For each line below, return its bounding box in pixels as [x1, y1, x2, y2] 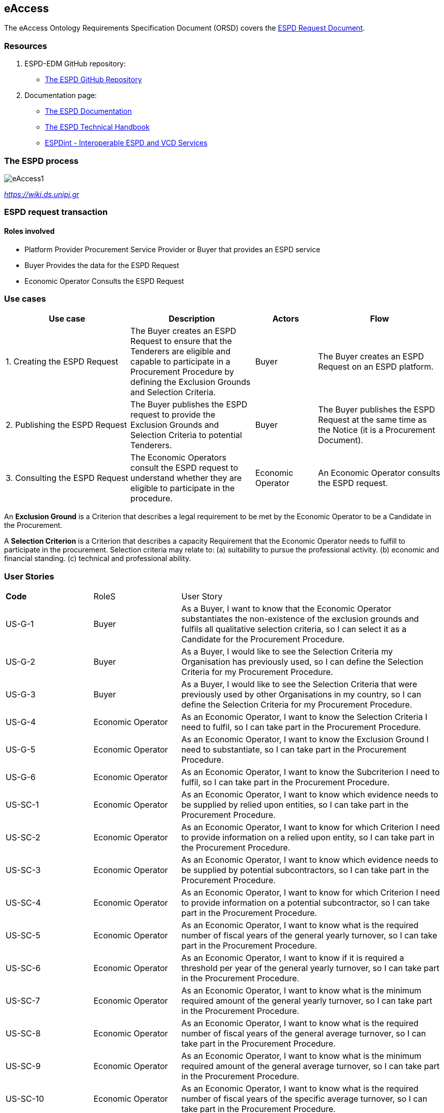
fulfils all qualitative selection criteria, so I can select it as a [181, 624, 407, 635]
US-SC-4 [6, 898, 41, 908]
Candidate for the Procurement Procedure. [181, 634, 345, 645]
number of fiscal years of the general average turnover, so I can [181, 1028, 426, 1039]
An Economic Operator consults [318, 468, 440, 478]
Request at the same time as [318, 415, 427, 425]
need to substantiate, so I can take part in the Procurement [181, 744, 407, 755]
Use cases [4, 293, 46, 304]
